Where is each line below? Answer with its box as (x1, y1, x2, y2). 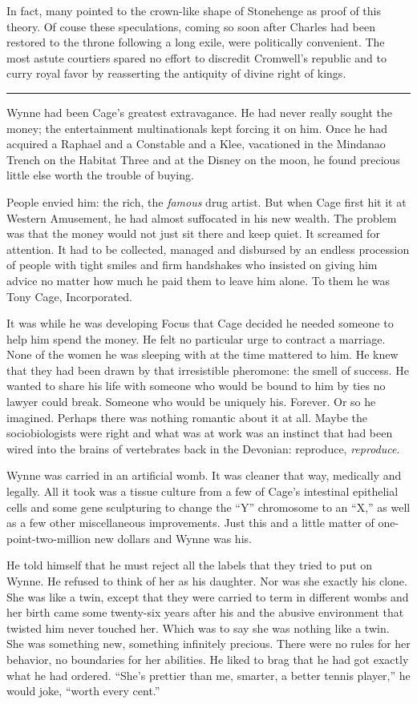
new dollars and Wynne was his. (94, 529, 252, 546)
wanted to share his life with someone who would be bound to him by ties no (6, 377, 386, 394)
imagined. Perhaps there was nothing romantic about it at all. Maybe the (6, 408, 368, 425)
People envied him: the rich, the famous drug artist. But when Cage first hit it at (6, 193, 407, 210)
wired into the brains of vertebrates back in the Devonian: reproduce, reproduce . (6, 440, 400, 457)
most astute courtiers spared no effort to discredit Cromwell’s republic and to (6, 49, 387, 66)
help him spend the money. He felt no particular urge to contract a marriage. (6, 330, 386, 347)
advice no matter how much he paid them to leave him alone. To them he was (6, 272, 390, 288)
